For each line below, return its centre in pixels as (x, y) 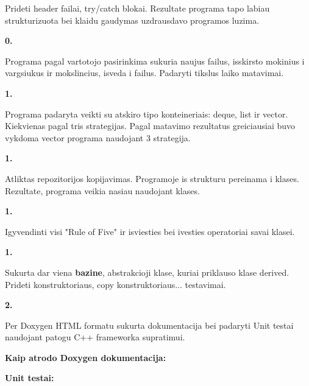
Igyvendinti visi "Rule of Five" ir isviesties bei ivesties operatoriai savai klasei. (150, 231)
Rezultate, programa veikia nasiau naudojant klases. (102, 190)
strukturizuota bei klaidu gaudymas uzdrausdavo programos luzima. (132, 20)
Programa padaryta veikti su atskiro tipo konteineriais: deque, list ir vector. (147, 114)
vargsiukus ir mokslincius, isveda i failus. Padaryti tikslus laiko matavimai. (144, 73)
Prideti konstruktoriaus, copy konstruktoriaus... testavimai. (115, 284)
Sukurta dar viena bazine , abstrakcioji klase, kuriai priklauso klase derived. (147, 272)
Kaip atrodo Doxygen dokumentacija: (86, 357)
